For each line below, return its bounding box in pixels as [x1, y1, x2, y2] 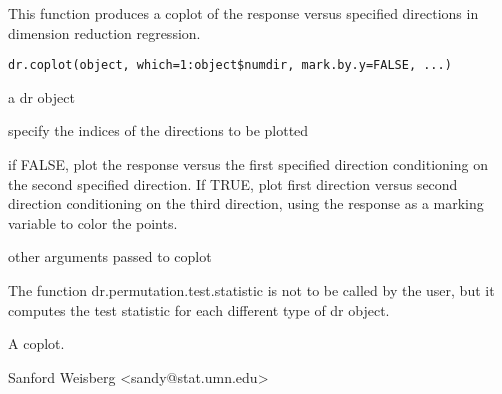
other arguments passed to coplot [8, 246, 212, 267]
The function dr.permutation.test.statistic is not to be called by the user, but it [8, 280, 495, 300]
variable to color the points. [8, 212, 178, 233]
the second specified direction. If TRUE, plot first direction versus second [8, 173, 458, 194]
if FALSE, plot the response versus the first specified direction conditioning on [8, 154, 488, 175]
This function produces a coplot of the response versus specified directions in [8, 3, 479, 23]
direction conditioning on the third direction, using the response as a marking [8, 193, 484, 214]
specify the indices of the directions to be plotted [8, 120, 309, 141]
